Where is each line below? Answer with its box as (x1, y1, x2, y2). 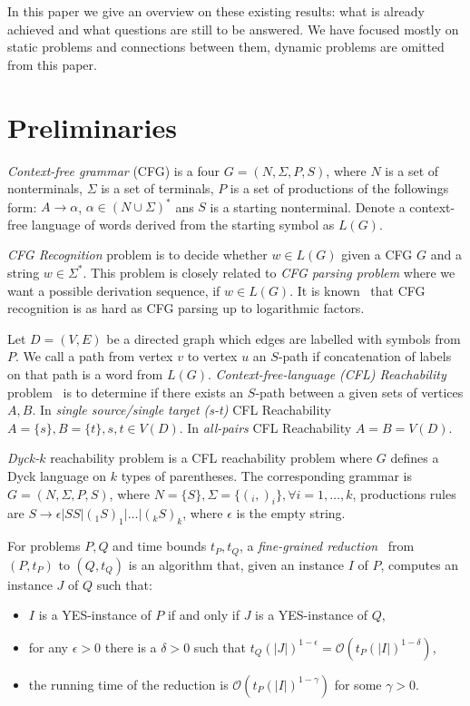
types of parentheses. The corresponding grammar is (121, 466, 412, 485)
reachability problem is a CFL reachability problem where (50, 448, 373, 467)
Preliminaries (7, 108, 177, 145)
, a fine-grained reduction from (239, 536, 415, 555)
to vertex (187, 347, 238, 366)
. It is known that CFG (289, 280, 426, 299)
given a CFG (341, 245, 413, 264)
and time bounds (113, 536, 207, 555)
